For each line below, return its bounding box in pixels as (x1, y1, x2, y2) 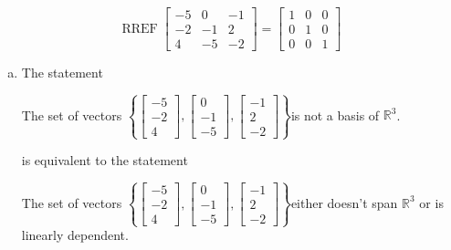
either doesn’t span (290, 193, 398, 212)
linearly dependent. (21, 225, 129, 245)
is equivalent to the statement (21, 151, 188, 170)
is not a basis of (290, 105, 380, 124)
